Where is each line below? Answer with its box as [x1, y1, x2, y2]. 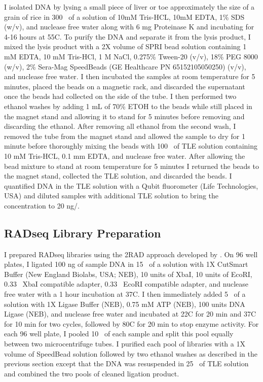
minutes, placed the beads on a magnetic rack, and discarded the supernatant [4, 81, 245, 91]
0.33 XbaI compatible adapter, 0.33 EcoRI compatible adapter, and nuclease [4, 279, 248, 289]
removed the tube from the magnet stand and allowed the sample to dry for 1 [4, 130, 245, 141]
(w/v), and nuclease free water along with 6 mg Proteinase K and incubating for [4, 21, 254, 32]
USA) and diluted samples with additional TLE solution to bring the [4, 190, 219, 201]
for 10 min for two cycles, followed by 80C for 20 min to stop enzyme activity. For [4, 318, 259, 329]
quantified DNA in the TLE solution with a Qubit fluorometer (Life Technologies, [4, 180, 258, 191]
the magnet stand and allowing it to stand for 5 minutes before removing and [4, 111, 245, 121]
